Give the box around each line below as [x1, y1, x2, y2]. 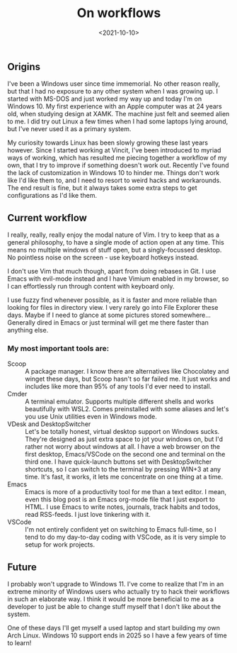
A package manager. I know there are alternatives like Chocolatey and [25, 367, 229, 376]
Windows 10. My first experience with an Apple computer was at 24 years [7, 102, 222, 111]
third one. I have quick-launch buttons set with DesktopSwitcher [25, 457, 212, 466]
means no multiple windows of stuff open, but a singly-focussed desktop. [7, 246, 222, 255]
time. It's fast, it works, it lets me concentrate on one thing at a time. [25, 473, 224, 481]
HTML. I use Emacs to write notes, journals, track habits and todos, [25, 503, 221, 511]
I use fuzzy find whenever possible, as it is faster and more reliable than [7, 296, 217, 304]
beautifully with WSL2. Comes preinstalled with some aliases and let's [25, 405, 229, 413]
